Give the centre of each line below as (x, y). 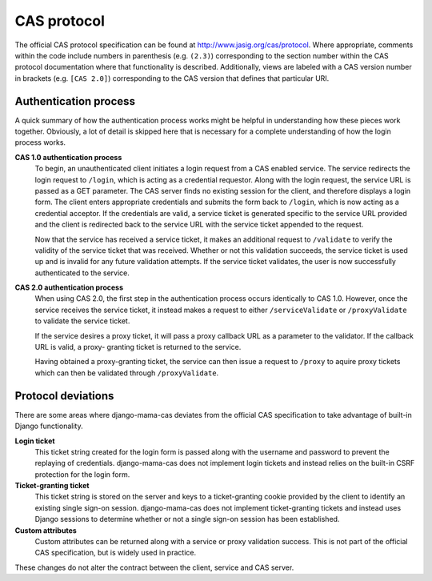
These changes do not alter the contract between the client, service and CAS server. (154, 567)
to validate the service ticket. (82, 321)
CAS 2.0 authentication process (69, 287)
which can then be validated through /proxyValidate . (127, 373)
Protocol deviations (64, 396)
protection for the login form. (82, 474)
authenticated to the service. (82, 273)
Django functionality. (49, 426)
